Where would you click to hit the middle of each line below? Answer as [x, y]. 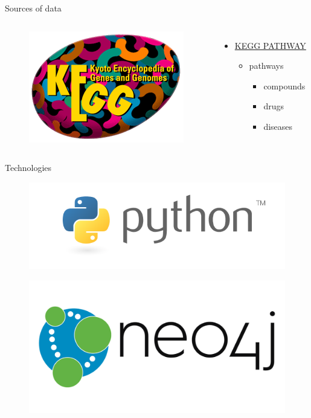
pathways [266, 66]
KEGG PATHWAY [270, 45]
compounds [284, 85]
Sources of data [33, 8]
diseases [278, 126]
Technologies [28, 168]
